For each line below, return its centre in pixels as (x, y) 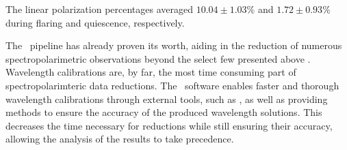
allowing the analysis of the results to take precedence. (120, 139)
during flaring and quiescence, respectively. (95, 22)
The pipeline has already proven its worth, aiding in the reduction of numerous (174, 45)
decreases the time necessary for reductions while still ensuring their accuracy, (169, 125)
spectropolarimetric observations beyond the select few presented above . (158, 58)
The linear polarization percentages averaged (100, 9)
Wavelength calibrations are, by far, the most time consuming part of (151, 72)
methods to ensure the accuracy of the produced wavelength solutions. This (164, 112)
